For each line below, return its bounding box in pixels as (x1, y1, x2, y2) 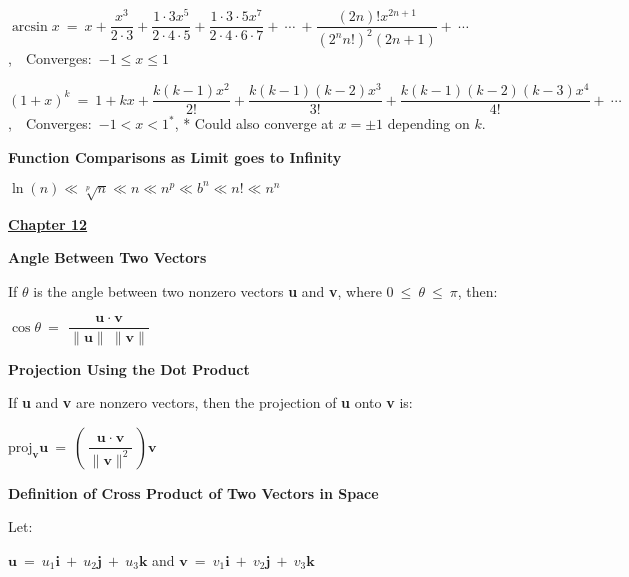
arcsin (11, 19, 48, 34)
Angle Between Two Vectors (8, 247, 207, 268)
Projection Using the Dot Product (8, 358, 250, 379)
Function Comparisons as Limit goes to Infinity (8, 146, 342, 167)
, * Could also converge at (174, 113, 334, 134)
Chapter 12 (8, 213, 88, 234)
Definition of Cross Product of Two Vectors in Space (8, 482, 379, 503)
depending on (387, 113, 470, 134)
